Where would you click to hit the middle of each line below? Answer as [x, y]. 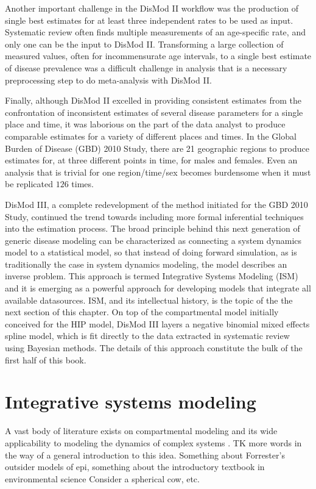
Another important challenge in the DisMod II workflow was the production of [152, 8]
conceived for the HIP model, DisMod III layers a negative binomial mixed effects [157, 323]
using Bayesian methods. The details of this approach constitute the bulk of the [154, 348]
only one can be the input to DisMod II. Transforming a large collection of [144, 44]
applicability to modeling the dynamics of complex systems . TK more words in [153, 442]
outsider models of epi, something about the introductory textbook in [135, 467]
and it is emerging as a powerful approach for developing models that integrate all [158, 288]
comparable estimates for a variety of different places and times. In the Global [151, 136]
